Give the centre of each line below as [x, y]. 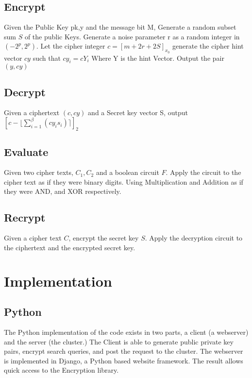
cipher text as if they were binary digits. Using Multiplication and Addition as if [124, 181]
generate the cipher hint [208, 46]
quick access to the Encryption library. [61, 370]
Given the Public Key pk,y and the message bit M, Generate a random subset [120, 27]
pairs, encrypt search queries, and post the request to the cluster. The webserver [124, 351]
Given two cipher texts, [39, 172]
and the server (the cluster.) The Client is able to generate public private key [119, 341]
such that [47, 58]
